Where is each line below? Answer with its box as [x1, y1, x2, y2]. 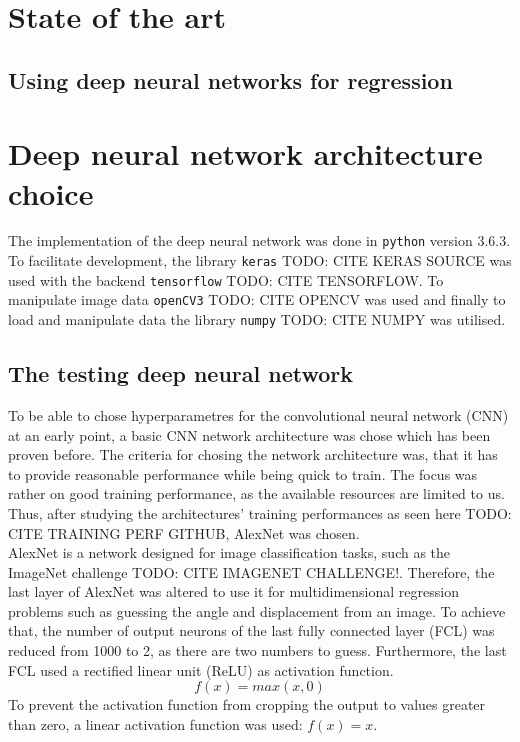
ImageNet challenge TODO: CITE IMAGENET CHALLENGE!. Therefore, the [8, 561, 495, 582]
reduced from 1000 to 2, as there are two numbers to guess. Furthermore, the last [8, 640, 507, 661]
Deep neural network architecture [8, 133, 483, 174]
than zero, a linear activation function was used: [8, 713, 303, 734]
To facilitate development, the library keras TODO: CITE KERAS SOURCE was [8, 250, 512, 271]
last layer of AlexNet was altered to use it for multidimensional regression [8, 581, 459, 602]
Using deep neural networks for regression [8, 64, 453, 95]
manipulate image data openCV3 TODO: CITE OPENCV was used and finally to [8, 289, 506, 310]
